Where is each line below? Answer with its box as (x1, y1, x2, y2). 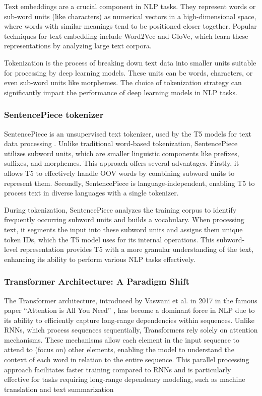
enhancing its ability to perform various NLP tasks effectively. (4, 253, 195, 264)
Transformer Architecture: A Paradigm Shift (4, 275, 189, 288)
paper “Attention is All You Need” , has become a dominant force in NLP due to (4, 305, 255, 315)
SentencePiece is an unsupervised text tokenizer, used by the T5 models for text (4, 128, 252, 139)
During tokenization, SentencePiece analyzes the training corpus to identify (4, 204, 237, 215)
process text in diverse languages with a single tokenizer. (4, 187, 179, 198)
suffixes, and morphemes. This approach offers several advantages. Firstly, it (4, 158, 239, 168)
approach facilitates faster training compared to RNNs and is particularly (4, 364, 231, 374)
